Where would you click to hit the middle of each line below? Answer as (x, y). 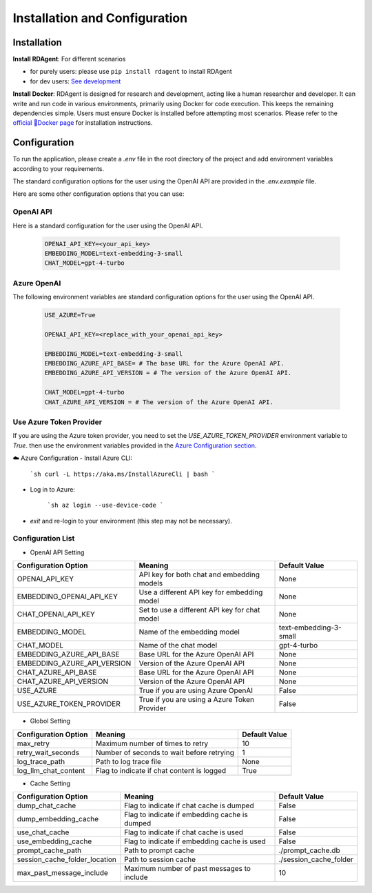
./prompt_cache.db (309, 850)
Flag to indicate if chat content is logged (161, 770)
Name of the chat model (178, 645)
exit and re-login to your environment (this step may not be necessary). (131, 521)
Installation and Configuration (100, 18)
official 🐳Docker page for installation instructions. (83, 123)
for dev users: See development (75, 81)
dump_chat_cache (46, 805)
